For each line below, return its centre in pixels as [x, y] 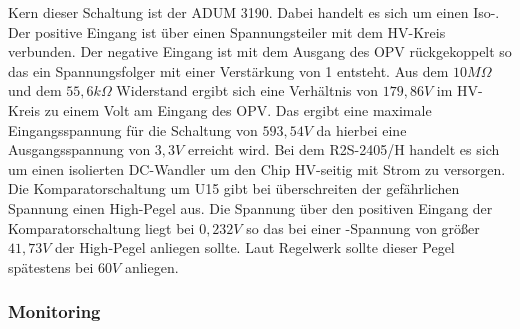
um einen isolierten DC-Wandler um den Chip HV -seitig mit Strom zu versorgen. [257, 168]
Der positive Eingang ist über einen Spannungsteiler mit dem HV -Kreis [227, 31]
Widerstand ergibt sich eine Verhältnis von [247, 90]
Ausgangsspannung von [79, 149]
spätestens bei [51, 266]
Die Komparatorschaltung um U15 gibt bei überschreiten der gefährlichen [234, 188]
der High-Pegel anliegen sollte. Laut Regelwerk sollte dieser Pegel [255, 247]
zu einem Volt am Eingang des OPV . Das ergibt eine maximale [238, 109]
